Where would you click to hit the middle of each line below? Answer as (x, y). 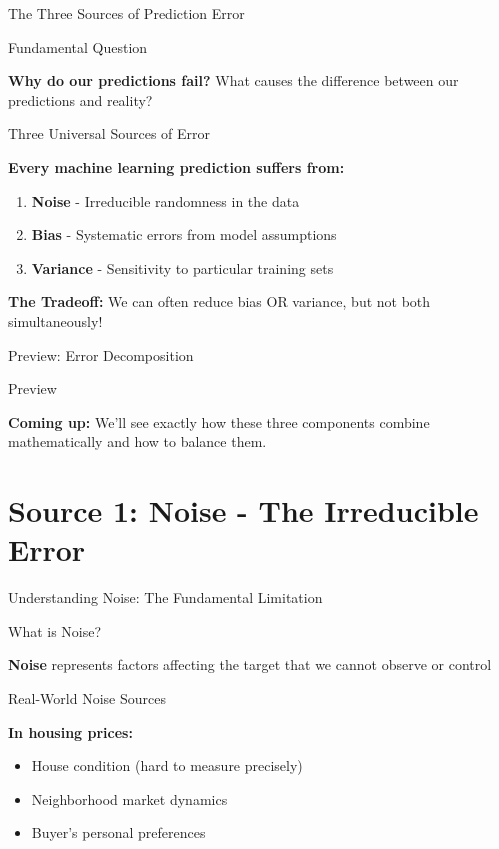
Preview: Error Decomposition (101, 354)
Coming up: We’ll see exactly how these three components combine (219, 421)
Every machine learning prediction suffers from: (176, 166)
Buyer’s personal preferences (118, 832)
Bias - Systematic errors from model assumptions (184, 234)
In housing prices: (70, 731)
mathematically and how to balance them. (137, 441)
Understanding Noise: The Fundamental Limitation (165, 597)
